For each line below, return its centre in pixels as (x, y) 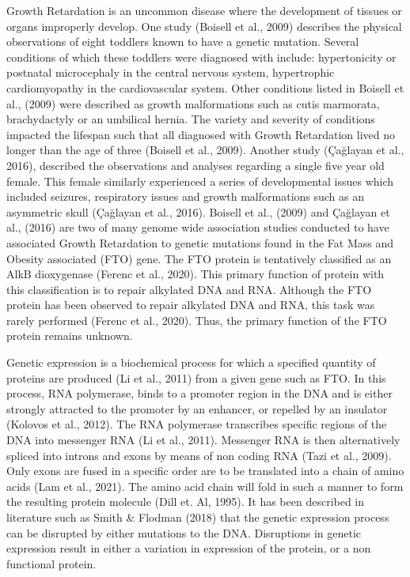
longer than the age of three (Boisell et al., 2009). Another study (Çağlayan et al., (205, 150)
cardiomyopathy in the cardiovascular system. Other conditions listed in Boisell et (205, 87)
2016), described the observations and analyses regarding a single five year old (196, 165)
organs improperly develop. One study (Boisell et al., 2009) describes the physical (204, 26)
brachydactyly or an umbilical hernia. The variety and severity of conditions (191, 119)
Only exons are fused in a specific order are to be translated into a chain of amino (205, 471)
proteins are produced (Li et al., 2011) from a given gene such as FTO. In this (196, 377)
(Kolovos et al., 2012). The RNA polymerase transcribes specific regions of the (197, 424)
